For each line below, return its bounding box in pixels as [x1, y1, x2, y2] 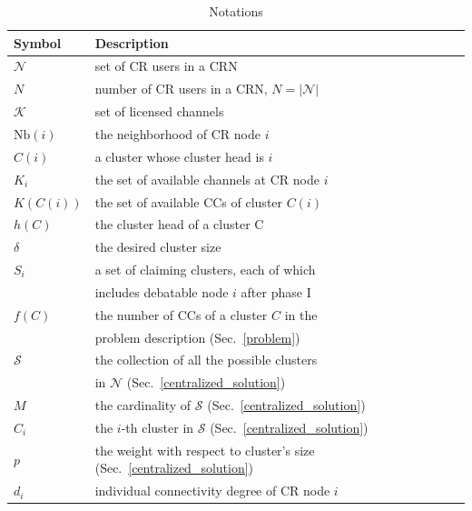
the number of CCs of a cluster [94, 305, 268, 324]
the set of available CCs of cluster [94, 192, 283, 211]
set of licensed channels [94, 102, 224, 121]
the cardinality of [94, 396, 192, 415]
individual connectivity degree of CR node [94, 481, 330, 500]
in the [284, 305, 318, 324]
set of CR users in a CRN [94, 56, 238, 75]
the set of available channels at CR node [94, 169, 320, 188]
